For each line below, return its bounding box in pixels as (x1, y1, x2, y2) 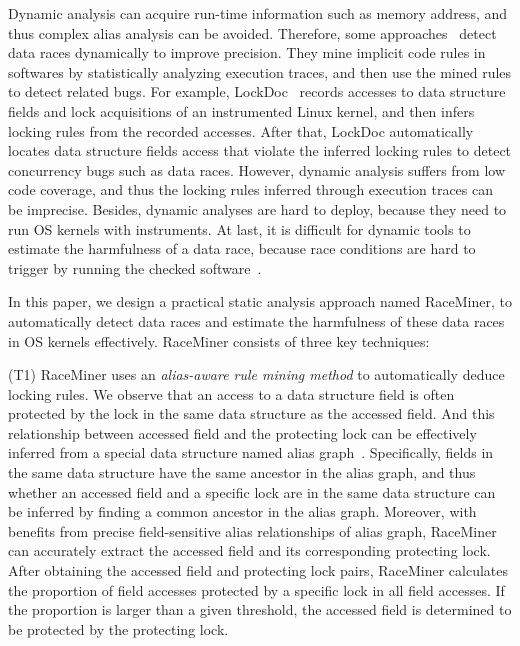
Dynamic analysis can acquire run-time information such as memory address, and (8, 3, 508, 23)
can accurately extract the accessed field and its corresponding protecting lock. (8, 540, 491, 561)
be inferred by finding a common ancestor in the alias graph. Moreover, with (8, 501, 477, 522)
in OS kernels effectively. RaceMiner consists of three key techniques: (8, 330, 430, 351)
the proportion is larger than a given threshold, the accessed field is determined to (8, 599, 512, 620)
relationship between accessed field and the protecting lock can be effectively (8, 422, 477, 443)
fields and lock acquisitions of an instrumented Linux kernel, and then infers (8, 100, 475, 121)
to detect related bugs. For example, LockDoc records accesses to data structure (8, 81, 506, 102)
